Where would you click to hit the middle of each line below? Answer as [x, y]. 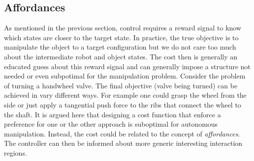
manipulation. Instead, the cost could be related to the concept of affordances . [122, 133]
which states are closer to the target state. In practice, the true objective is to [121, 37]
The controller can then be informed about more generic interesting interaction [123, 143]
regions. [16, 152]
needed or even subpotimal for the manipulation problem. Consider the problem [125, 76]
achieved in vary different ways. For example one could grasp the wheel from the [125, 95]
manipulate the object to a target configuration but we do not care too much [120, 47]
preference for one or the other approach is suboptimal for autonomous [111, 124]
